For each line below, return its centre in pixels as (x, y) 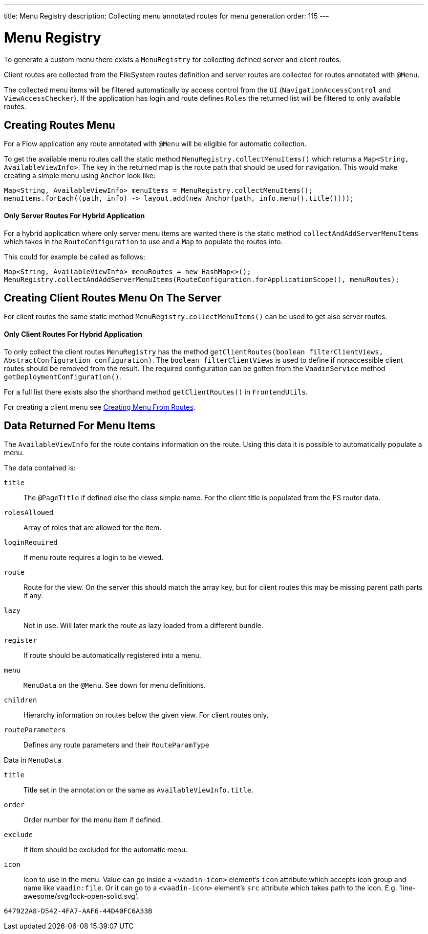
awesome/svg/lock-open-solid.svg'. (81, 896)
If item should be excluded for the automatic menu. (106, 850)
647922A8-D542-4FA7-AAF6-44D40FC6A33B (78, 911)
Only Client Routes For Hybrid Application (73, 334)
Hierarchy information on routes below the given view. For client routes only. (146, 715)
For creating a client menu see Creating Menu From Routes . (100, 407)
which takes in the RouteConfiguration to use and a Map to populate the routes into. (143, 241)
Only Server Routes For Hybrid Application (75, 215)
